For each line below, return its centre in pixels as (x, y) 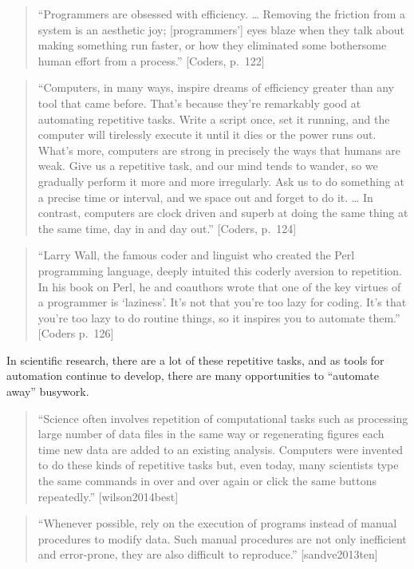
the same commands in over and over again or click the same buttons (207, 481)
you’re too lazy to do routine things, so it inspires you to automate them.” (219, 317)
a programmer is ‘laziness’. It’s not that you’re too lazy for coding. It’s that (222, 302)
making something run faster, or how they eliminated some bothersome (212, 45)
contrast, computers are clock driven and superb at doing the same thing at (223, 213)
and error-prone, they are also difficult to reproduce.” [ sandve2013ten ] (208, 554)
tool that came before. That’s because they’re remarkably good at (199, 103)
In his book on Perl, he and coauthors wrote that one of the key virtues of (219, 286)
